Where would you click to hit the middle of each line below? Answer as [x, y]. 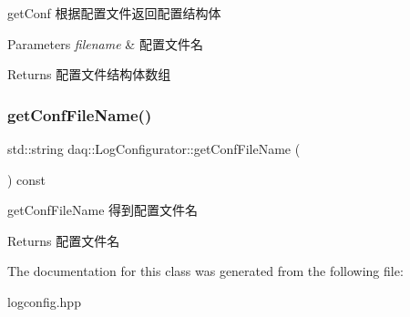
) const [27, 179]
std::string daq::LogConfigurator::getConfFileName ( [154, 148]
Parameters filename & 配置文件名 [105, 43]
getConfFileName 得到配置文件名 [103, 210]
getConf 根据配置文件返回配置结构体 [114, 13]
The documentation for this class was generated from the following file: [205, 271]
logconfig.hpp [44, 301]
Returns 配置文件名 [64, 240]
